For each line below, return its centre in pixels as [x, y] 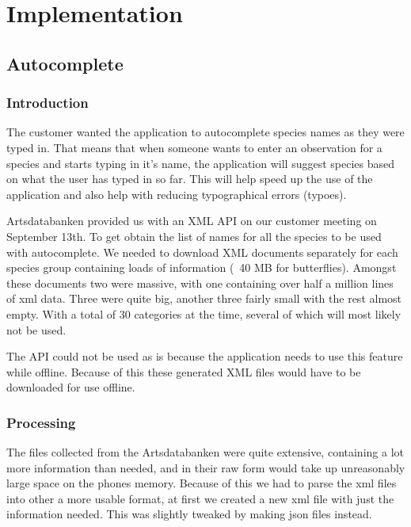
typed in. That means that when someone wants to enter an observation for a [194, 147]
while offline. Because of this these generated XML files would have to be [184, 371]
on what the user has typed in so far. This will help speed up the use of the [190, 179]
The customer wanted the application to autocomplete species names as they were [205, 132]
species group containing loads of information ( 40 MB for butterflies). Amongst [202, 267]
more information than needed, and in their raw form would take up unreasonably [206, 467]
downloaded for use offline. [71, 387]
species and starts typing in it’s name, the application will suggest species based [200, 163]
